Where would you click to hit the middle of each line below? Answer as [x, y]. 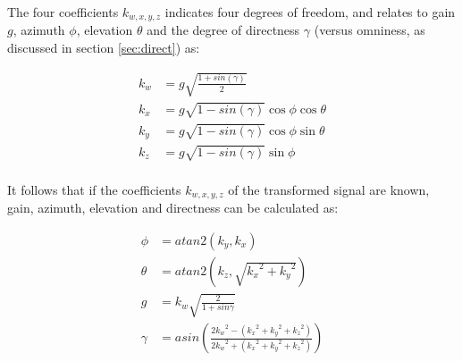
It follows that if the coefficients [94, 189]
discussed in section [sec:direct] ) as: [104, 48]
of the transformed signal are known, [329, 189]
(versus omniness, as [370, 30]
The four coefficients [63, 12]
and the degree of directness [223, 30]
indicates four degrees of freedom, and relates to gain [310, 12]
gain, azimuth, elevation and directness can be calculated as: [173, 208]
